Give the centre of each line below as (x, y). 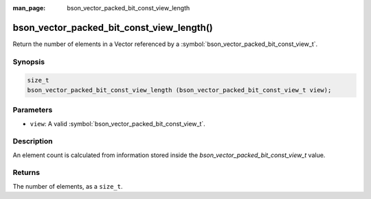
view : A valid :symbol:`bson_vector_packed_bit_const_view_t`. (117, 124)
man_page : (29, 8)
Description (33, 141)
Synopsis (29, 62)
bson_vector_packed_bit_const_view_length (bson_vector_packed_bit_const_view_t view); (179, 90)
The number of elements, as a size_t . (68, 186)
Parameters (33, 110)
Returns (26, 173)
